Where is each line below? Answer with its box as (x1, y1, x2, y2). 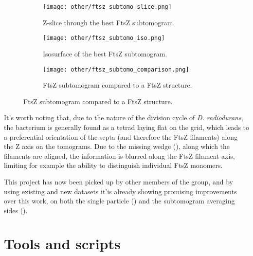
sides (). (4, 205, 28, 215)
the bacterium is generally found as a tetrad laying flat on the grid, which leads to (4, 122, 250, 132)
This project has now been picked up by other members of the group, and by (4, 176, 233, 186)
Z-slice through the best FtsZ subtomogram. (43, 17, 175, 27)
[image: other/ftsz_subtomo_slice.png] (43, 3, 172, 10)
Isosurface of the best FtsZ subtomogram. (43, 48, 167, 58)
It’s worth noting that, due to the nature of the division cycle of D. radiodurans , (4, 112, 243, 123)
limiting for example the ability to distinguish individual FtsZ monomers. (4, 160, 223, 170)
